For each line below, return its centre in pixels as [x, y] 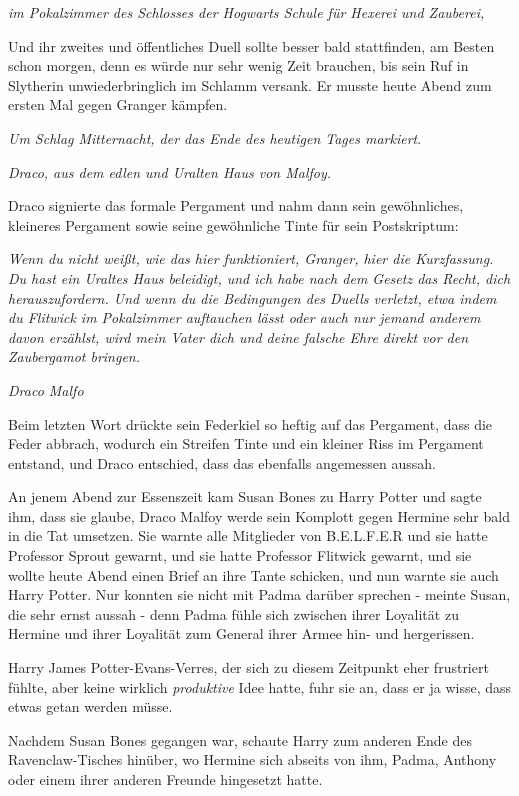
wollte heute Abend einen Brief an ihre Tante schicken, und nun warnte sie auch [253, 574]
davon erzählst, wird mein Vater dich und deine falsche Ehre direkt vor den [238, 336]
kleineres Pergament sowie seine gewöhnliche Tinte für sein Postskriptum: [233, 224]
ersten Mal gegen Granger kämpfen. [118, 104]
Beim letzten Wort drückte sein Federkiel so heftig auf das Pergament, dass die [250, 423]
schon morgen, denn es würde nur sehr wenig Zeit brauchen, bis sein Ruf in [238, 65]
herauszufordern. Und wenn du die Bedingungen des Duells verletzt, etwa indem [252, 297]
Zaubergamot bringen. [74, 356]
